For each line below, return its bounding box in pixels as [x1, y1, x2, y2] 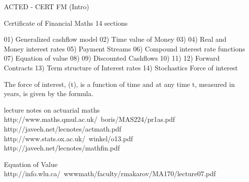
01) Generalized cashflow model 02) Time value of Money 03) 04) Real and [4, 34, 227, 44]
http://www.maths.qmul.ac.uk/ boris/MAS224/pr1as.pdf [4, 114, 175, 124]
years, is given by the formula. [4, 88, 93, 99]
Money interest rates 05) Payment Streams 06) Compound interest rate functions [4, 43, 245, 53]
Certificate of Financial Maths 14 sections [4, 17, 128, 28]
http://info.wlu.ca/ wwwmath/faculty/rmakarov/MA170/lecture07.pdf [4, 168, 216, 179]
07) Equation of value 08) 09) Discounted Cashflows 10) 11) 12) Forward [4, 53, 220, 63]
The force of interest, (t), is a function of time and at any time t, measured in [4, 79, 235, 89]
